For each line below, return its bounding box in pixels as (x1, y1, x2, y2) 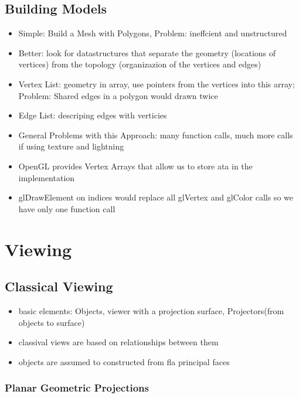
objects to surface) (18, 316, 85, 328)
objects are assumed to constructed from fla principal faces (18, 355, 230, 368)
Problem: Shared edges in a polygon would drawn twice (18, 89, 218, 101)
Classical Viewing (5, 277, 113, 295)
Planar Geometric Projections (5, 380, 149, 395)
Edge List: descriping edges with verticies (18, 109, 167, 121)
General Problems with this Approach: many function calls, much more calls (18, 128, 293, 141)
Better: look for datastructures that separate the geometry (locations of (18, 46, 276, 59)
